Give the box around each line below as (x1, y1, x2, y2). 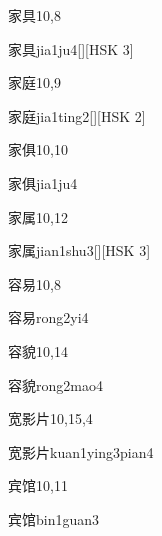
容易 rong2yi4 (8, 307, 89, 328)
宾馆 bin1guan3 (8, 508, 100, 529)
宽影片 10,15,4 (8, 408, 93, 429)
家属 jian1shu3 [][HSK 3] (8, 240, 151, 261)
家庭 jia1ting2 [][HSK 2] (8, 105, 146, 126)
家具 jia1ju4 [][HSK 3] (8, 38, 134, 59)
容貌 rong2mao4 (8, 374, 103, 395)
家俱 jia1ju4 (8, 172, 78, 193)
